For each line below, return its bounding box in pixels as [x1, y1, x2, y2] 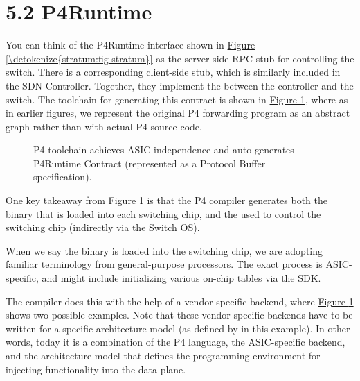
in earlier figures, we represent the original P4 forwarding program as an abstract [6, 105, 350, 120]
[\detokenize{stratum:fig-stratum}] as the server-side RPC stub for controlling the [6, 51, 354, 65]
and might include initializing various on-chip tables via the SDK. [42, 271, 321, 285]
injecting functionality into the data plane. [6, 362, 186, 376]
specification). [33, 169, 92, 184]
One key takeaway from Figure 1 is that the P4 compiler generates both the [6, 193, 328, 208]
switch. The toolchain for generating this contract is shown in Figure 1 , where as [6, 92, 348, 106]
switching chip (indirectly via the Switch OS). [6, 220, 200, 235]
